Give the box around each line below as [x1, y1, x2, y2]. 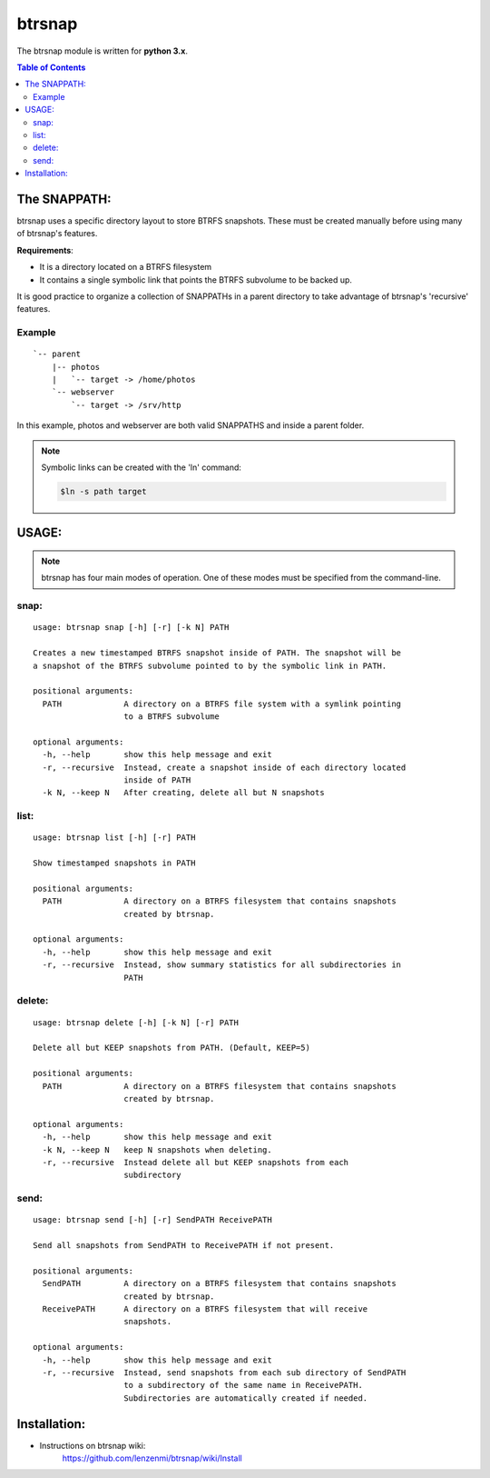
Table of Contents [16, 62, 86, 73]
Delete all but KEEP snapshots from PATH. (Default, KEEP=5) [33, 1043, 310, 1054]
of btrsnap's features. [16, 228, 98, 239]
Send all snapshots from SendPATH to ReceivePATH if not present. [33, 1241, 335, 1251]
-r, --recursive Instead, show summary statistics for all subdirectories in [42, 960, 402, 970]
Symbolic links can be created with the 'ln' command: [41, 462, 242, 473]
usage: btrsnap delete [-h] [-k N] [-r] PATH [33, 1017, 240, 1027]
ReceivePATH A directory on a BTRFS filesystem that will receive [42, 1303, 368, 1313]
